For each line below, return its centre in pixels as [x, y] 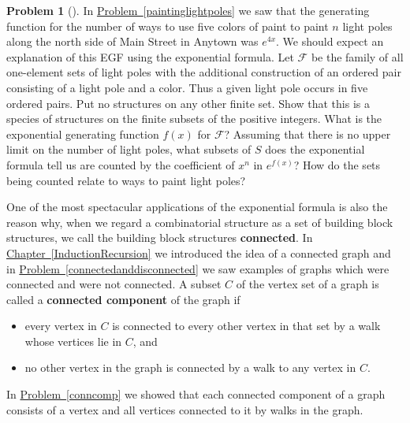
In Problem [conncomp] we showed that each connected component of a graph [196, 394]
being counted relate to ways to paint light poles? [126, 180]
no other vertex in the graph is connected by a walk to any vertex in [190, 367]
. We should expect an [330, 41]
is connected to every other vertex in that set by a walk [246, 326]
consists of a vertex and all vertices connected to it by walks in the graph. [185, 409]
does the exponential [315, 149]
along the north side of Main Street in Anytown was [132, 41]
